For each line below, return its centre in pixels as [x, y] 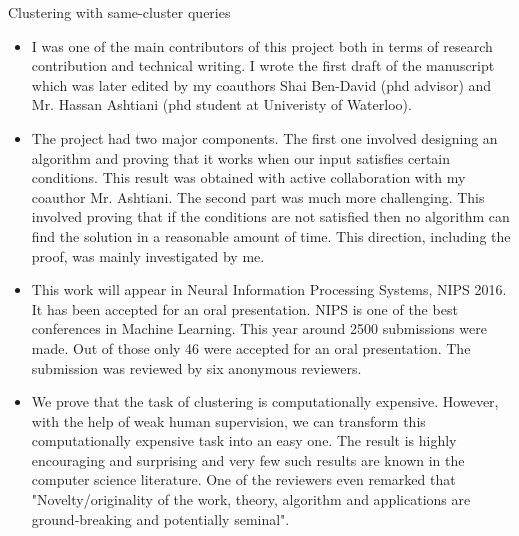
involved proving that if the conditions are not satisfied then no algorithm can [270, 216]
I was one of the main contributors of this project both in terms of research [262, 45]
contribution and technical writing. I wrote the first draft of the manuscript [263, 65]
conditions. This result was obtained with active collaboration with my [248, 177]
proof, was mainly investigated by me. [148, 255]
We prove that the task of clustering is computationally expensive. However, [265, 401]
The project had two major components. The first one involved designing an [264, 137]
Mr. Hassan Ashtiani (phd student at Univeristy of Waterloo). [221, 104]
